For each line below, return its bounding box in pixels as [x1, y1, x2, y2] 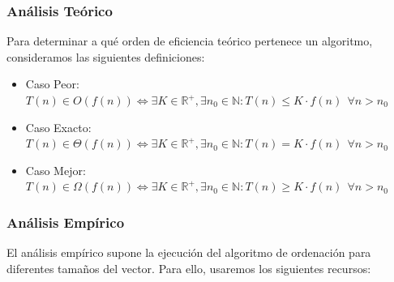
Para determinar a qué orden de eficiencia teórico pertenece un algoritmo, [6, 32, 373, 49]
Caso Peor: [25, 75, 79, 92]
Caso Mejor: [25, 161, 86, 178]
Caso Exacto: [25, 118, 92, 135]
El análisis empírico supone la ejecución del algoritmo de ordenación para [6, 244, 371, 261]
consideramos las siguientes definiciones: [6, 48, 205, 65]
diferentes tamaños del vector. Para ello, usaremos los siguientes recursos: [6, 259, 371, 276]
